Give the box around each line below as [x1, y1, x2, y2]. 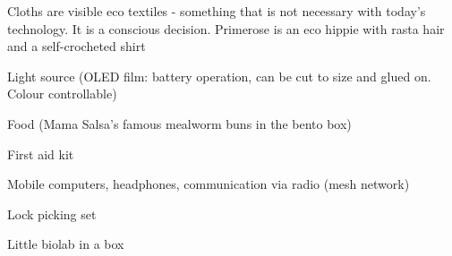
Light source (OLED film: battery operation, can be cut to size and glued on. [7, 66, 431, 85]
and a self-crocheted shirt [7, 37, 146, 55]
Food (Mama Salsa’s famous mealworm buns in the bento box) [7, 114, 352, 132]
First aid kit [7, 144, 74, 163]
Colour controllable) [7, 84, 117, 103]
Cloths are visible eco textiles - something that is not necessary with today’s [7, 2, 426, 20]
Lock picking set [7, 204, 97, 223]
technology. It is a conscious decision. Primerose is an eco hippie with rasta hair [7, 19, 445, 38]
